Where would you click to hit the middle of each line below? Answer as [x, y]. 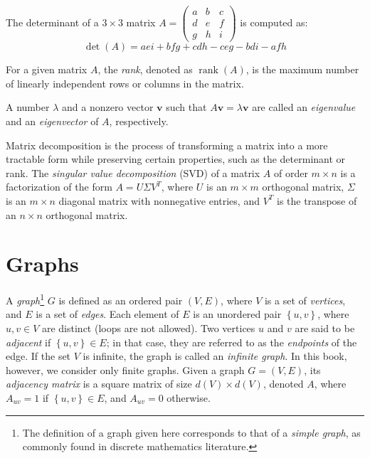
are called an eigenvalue [304, 107]
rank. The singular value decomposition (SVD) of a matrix [133, 172]
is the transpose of [317, 200]
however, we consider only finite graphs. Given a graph [125, 369]
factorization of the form [59, 187]
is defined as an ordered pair [121, 300]
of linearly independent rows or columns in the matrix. [125, 83]
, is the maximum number [302, 69]
